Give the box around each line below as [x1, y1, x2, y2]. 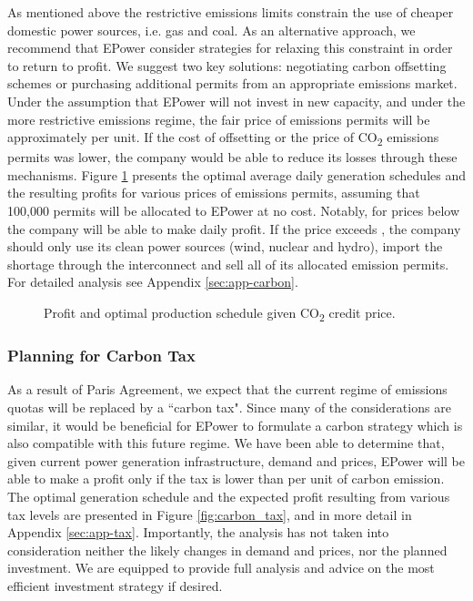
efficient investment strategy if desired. [7, 576, 223, 595]
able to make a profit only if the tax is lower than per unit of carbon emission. [7, 469, 445, 488]
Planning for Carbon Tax [7, 344, 196, 367]
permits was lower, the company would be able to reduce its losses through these [7, 148, 458, 167]
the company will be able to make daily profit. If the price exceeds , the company [7, 219, 461, 238]
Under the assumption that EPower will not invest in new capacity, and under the [7, 91, 466, 110]
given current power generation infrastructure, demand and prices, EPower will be [7, 451, 465, 470]
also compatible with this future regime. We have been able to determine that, [7, 433, 445, 453]
